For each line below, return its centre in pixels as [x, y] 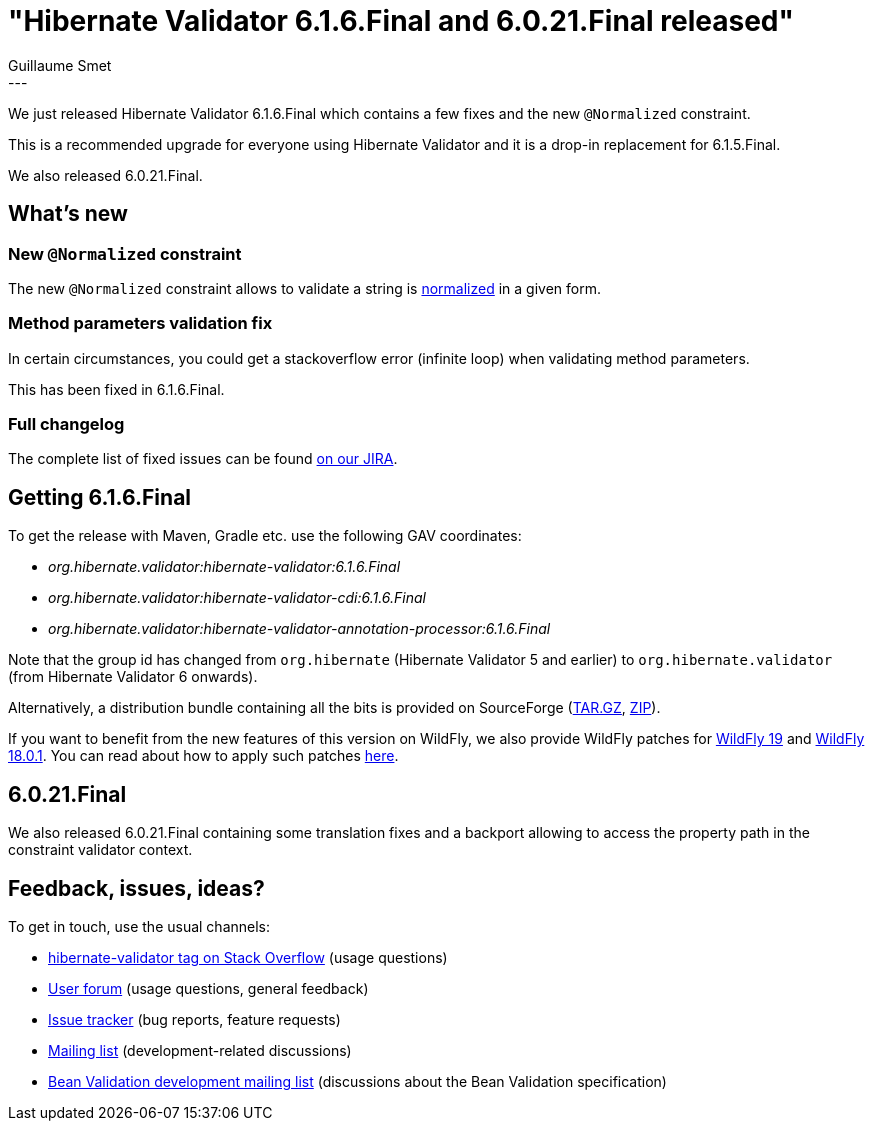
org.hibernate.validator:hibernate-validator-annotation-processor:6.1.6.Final [299, 629]
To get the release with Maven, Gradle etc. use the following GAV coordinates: [265, 536]
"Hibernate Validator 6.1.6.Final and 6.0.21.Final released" [401, 21]
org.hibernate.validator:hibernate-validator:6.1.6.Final [224, 567]
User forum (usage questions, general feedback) [208, 988]
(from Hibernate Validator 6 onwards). [133, 677]
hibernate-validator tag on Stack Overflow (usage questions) [248, 957]
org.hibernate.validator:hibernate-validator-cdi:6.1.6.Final [237, 598]
